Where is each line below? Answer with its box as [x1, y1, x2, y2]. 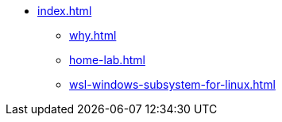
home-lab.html [69, 53, 145, 67]
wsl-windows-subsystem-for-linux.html [69, 78, 276, 91]
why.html [69, 29, 117, 42]
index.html [37, 4, 92, 17]
